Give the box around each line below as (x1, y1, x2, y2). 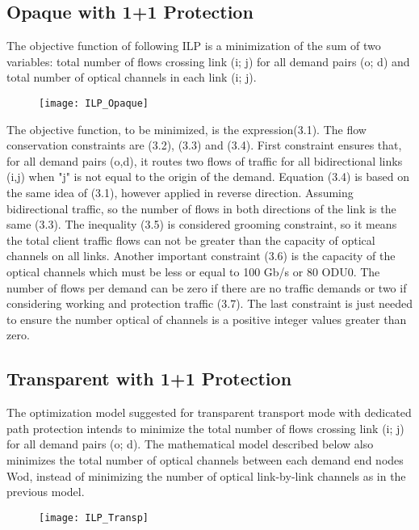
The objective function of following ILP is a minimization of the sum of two (6, 37, 381, 54)
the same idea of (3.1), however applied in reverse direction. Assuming (6, 184, 354, 201)
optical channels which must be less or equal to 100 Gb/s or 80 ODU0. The (6, 263, 380, 280)
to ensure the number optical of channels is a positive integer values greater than (6, 310, 407, 327)
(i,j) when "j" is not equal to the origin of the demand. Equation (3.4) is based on (6, 168, 410, 185)
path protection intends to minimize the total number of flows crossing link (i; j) (6, 419, 404, 436)
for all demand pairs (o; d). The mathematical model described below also (6, 435, 374, 452)
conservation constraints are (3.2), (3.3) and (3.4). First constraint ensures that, (6, 137, 402, 154)
